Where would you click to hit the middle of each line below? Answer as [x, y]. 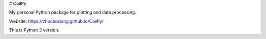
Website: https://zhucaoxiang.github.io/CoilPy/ [56, 21]
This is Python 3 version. [34, 30]
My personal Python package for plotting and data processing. [73, 13]
